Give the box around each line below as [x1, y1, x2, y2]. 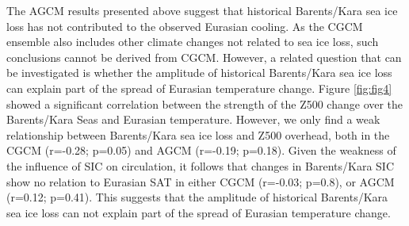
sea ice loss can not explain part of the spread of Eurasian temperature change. [6, 204, 391, 220]
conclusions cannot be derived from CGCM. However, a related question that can [6, 48, 402, 65]
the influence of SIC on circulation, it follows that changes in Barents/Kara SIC [6, 157, 394, 174]
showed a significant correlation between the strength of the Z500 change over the [6, 95, 403, 112]
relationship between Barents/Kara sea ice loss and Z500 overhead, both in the [6, 126, 390, 143]
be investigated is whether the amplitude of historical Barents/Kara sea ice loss [6, 64, 392, 81]
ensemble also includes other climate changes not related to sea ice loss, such [6, 33, 379, 50]
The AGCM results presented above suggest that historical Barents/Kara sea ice [6, 2, 398, 18]
